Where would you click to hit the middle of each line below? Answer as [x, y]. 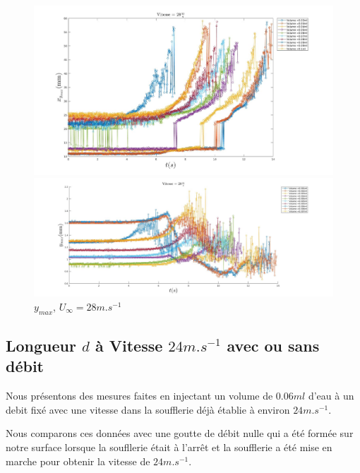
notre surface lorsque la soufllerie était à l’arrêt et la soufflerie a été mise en [169, 447]
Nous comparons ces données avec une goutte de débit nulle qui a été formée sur [180, 433]
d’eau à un [331, 396]
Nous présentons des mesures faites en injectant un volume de [139, 396]
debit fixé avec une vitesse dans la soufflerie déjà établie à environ [148, 409]
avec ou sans [273, 346]
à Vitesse [129, 346]
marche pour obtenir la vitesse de [78, 461]
